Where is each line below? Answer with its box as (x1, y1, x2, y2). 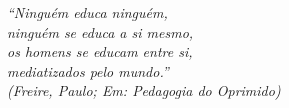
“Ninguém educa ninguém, (7, 2, 168, 22)
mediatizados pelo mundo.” (7, 60, 169, 81)
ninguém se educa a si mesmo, (7, 21, 194, 42)
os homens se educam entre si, (7, 41, 193, 62)
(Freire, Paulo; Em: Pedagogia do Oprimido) (7, 80, 281, 101)
